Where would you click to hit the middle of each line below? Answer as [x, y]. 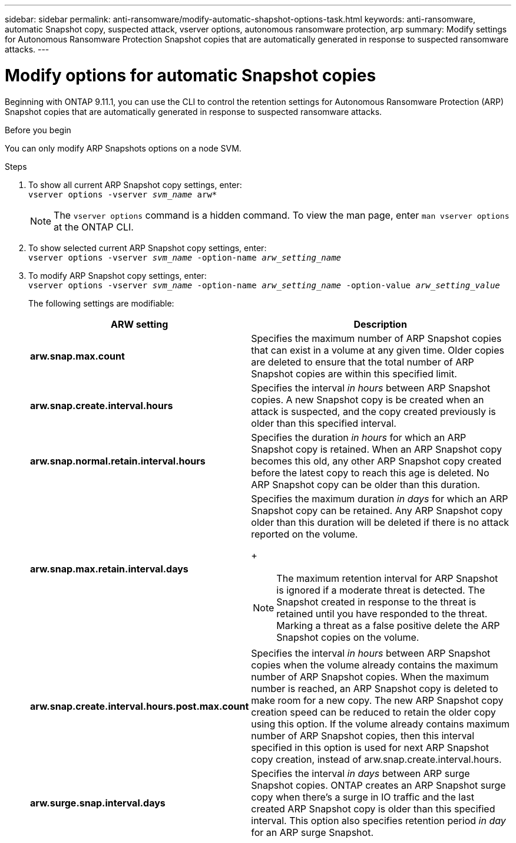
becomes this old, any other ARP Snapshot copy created [376, 461]
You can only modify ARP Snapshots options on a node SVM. [123, 148]
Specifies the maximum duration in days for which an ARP [380, 498]
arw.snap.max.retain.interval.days [109, 569]
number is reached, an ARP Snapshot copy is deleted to [375, 688]
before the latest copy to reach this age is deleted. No [370, 472]
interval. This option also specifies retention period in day [378, 820]
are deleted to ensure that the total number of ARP [363, 362]
